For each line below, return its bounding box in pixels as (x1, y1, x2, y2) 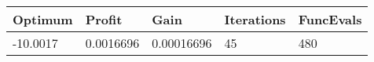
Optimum (13, 10, 73, 28)
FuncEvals (298, 10, 362, 28)
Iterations (224, 10, 286, 28)
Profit (85, 10, 123, 28)
